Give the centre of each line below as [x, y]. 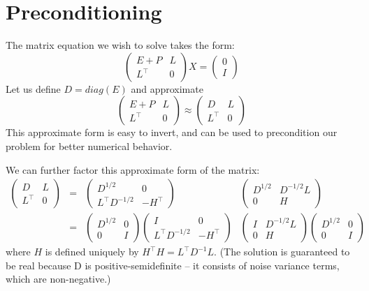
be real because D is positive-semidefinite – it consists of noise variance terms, [173, 265]
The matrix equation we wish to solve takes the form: [120, 45]
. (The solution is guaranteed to [282, 252]
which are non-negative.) [58, 279]
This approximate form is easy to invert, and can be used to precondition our [172, 132]
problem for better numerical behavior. [89, 145]
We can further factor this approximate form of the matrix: [133, 169]
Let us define [33, 88]
